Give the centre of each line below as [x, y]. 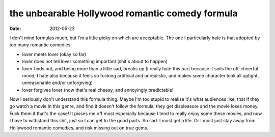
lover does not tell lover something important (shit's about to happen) [95, 62]
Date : [15, 29]
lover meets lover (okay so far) [54, 54]
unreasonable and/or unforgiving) [58, 83]
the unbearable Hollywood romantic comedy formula [123, 13]
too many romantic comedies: [41, 45]
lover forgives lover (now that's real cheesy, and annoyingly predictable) [98, 90]
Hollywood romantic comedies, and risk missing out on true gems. [79, 128]
